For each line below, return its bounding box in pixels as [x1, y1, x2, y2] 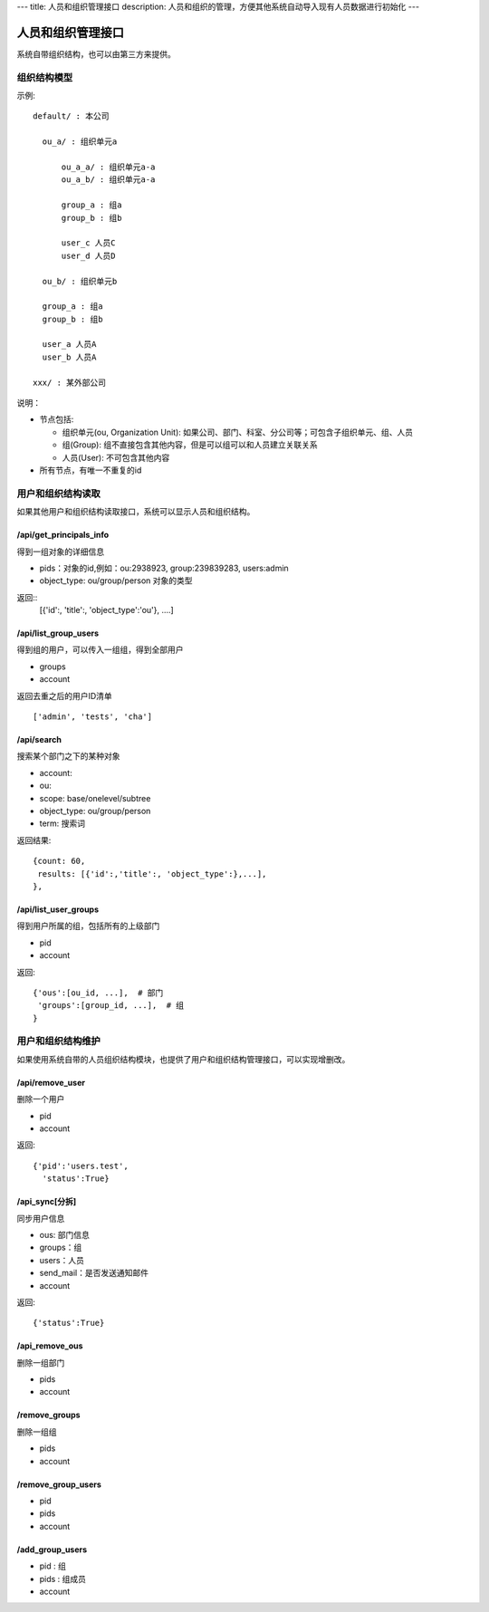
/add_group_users [16, 1544, 88, 1555]
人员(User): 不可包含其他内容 [62, 452, 170, 463]
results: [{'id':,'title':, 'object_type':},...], [37, 868, 267, 878]
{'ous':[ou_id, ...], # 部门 [33, 987, 164, 998]
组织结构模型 [16, 71, 73, 83]
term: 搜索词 [39, 818, 86, 829]
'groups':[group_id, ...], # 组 [37, 1001, 185, 1011]
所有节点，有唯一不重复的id [39, 465, 142, 475]
